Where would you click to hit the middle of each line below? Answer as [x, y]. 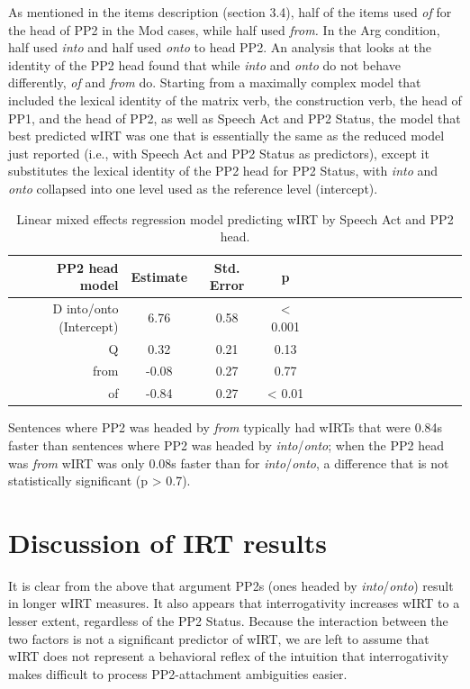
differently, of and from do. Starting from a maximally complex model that [215, 82]
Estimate [159, 276]
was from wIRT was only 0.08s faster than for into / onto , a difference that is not [229, 462]
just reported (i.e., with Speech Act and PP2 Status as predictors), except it [219, 153]
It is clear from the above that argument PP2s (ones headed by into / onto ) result [231, 585]
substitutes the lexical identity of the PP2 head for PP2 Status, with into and [223, 171]
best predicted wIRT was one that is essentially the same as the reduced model [226, 136]
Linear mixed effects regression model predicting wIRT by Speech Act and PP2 [235, 218]
